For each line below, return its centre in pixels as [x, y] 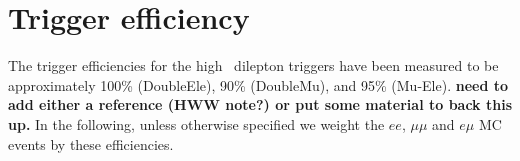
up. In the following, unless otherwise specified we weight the [196, 123]
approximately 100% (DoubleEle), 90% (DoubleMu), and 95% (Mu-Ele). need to [258, 84]
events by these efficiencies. [91, 143]
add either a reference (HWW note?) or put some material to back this [260, 104]
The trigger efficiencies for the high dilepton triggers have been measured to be [253, 65]
